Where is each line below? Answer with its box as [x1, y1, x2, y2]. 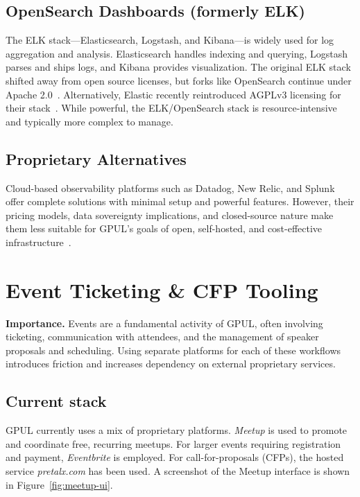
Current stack [6, 390, 107, 412]
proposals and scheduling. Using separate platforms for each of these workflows [6, 342, 341, 357]
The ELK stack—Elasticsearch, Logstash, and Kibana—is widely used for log [6, 33, 334, 47]
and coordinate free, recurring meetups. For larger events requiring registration [6, 436, 341, 451]
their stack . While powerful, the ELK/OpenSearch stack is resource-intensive [6, 101, 337, 115]
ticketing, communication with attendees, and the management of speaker [6, 329, 319, 344]
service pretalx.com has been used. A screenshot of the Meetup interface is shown [6, 464, 350, 478]
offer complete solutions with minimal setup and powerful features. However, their [6, 194, 354, 209]
